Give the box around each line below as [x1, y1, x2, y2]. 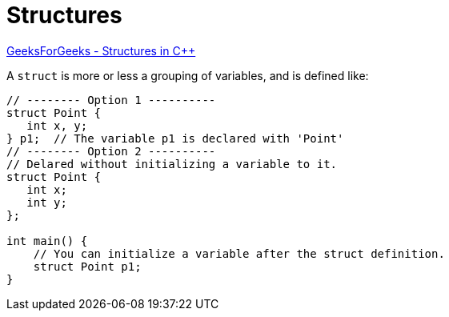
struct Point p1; [33, 259, 142, 273]
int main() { [6, 234, 88, 247]
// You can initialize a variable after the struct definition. [33, 247, 445, 260]
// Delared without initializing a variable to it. [6, 157, 338, 171]
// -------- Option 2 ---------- [6, 144, 216, 158]
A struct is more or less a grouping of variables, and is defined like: [6, 68, 369, 82]
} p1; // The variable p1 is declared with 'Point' [6, 131, 344, 145]
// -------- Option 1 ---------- [6, 93, 216, 106]
